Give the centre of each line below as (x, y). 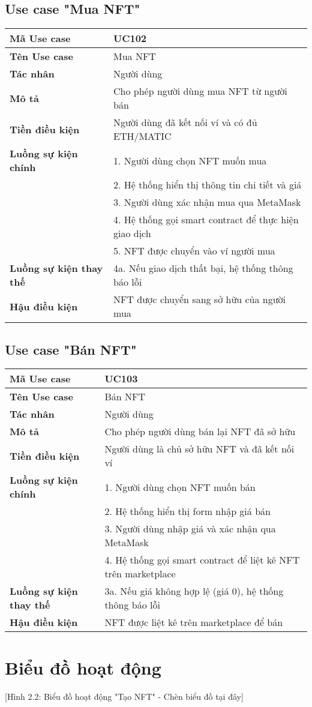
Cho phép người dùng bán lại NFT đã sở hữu (200, 432)
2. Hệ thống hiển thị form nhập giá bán (187, 511)
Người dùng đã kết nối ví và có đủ (185, 122)
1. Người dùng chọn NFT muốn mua (190, 160)
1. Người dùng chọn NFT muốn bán (180, 487)
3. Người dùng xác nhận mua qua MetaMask (207, 202)
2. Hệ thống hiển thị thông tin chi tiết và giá (208, 185)
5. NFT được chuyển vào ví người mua (194, 251)
